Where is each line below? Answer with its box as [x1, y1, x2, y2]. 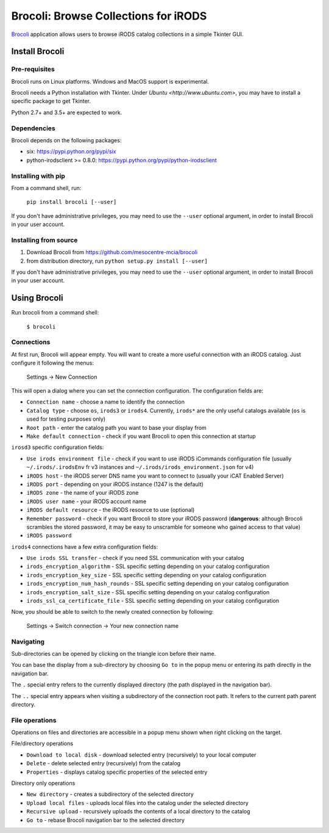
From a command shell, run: [11, 184, 82, 192]
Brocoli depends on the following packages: [11, 137, 122, 144]
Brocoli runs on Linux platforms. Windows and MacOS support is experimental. [11, 78, 210, 85]
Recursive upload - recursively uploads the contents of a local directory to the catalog [26, 808, 250, 815]
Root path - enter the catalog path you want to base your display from [26, 424, 207, 431]
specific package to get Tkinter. [11, 98, 91, 105]
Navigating [11, 637, 45, 646]
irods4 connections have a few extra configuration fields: [11, 543, 158, 550]
